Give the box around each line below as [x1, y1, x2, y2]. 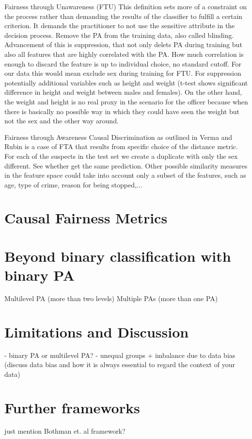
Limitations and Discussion [4, 321, 189, 341]
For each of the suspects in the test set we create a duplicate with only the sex [4, 151, 238, 161]
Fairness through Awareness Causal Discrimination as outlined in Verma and [4, 132, 233, 142]
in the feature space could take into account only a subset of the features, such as [4, 170, 246, 180]
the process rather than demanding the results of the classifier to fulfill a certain [4, 11, 243, 21]
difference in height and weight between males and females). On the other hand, [4, 87, 242, 97]
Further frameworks [4, 397, 140, 417]
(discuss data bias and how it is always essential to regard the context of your [4, 359, 235, 370]
